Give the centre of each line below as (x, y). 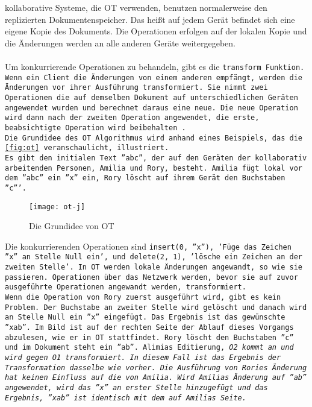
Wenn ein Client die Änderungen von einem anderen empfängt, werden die (154, 77)
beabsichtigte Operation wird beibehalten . (95, 128)
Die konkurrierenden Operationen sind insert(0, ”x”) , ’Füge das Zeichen (148, 246)
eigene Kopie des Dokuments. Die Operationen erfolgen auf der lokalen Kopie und (156, 31)
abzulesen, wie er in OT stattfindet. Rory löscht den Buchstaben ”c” (149, 337)
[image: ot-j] (57, 207)
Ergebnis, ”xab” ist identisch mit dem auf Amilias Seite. (126, 398)
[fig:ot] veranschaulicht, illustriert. (87, 148)
